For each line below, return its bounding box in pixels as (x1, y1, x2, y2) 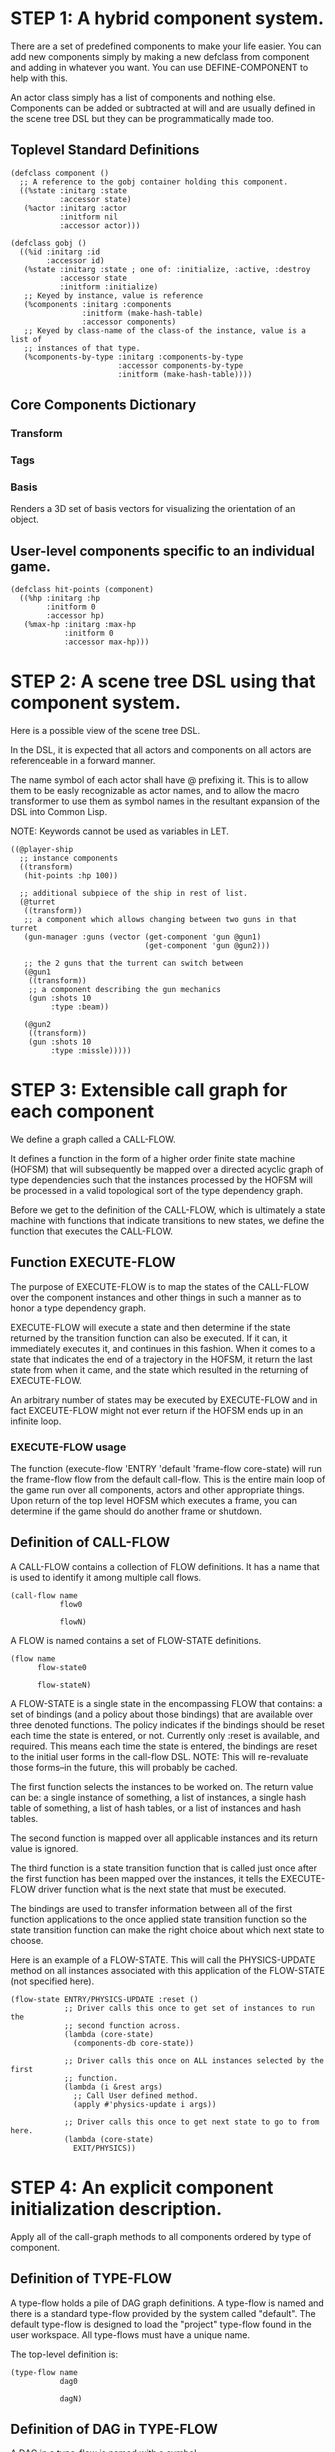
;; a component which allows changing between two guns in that (23, 915, 298, 925)
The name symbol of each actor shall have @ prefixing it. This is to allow (10, 774, 309, 786)
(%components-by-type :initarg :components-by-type (23, 352, 244, 362)
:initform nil (59, 212, 118, 222)
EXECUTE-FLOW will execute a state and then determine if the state (10, 1321, 291, 1333)
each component (10, 1100, 155, 1123)
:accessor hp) (46, 611, 105, 621)
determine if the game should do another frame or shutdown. (10, 1505, 263, 1517)
